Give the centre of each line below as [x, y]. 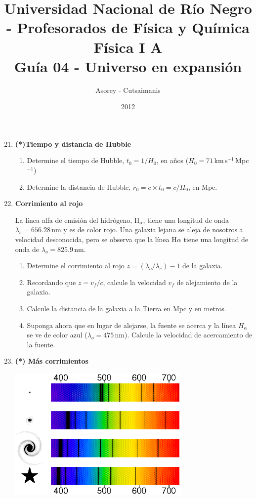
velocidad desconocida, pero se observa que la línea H [96, 239]
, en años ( [172, 160]
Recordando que [51, 282]
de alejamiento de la [207, 282]
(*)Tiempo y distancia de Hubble [73, 144]
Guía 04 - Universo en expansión [128, 66]
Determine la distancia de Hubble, [79, 187]
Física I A [128, 47]
